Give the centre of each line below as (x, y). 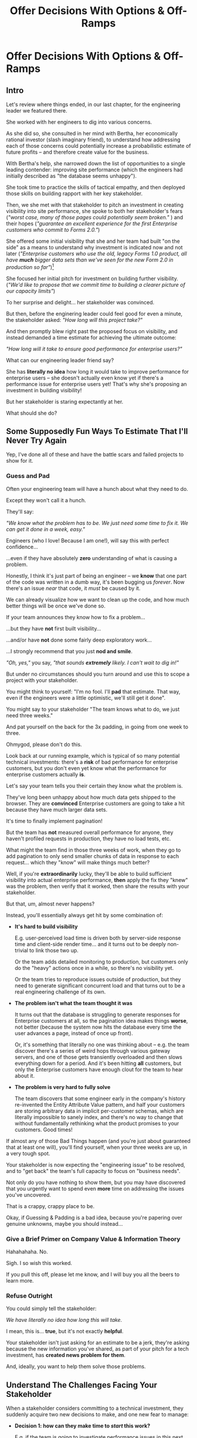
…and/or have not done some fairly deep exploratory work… (79, 640)
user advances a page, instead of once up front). (74, 1033)
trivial (21, 950)
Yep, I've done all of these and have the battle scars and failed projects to (95, 455)
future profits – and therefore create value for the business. (78, 152)
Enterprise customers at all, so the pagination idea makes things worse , (101, 1020)
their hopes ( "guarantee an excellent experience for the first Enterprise (92, 223)
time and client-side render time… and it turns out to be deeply (90, 944)
